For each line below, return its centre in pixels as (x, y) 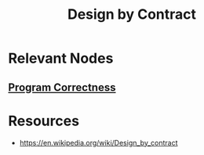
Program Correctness (62, 87)
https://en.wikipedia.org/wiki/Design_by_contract (98, 142)
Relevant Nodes (61, 58)
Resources (44, 121)
